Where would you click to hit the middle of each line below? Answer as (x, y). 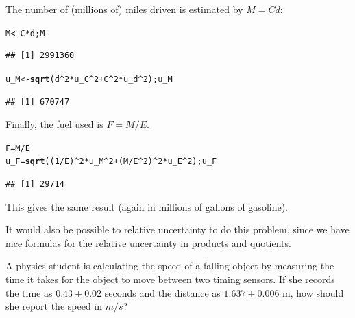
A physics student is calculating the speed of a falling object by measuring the (170, 266)
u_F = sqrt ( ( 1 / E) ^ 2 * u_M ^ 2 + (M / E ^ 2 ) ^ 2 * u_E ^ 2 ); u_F (111, 162)
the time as (29, 292)
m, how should (313, 292)
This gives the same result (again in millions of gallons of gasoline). (147, 206)
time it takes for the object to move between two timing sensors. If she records (170, 279)
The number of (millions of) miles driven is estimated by (124, 9)
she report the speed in (54, 306)
